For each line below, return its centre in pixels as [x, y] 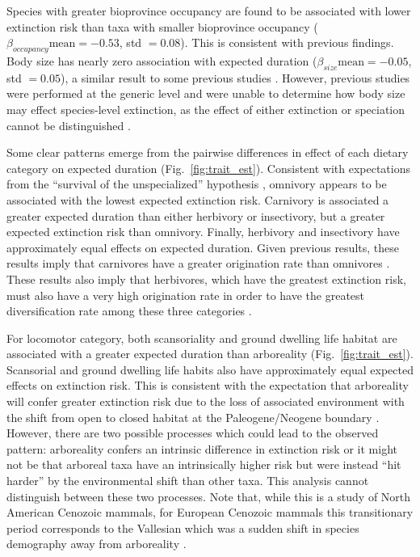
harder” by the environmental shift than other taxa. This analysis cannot [188, 481]
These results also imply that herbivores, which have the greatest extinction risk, [206, 278]
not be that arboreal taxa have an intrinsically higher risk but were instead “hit [204, 464]
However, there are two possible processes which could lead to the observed [193, 433]
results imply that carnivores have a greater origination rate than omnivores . [198, 263]
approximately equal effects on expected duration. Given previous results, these [203, 247]
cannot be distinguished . [69, 125]
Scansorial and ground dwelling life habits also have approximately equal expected [210, 369]
